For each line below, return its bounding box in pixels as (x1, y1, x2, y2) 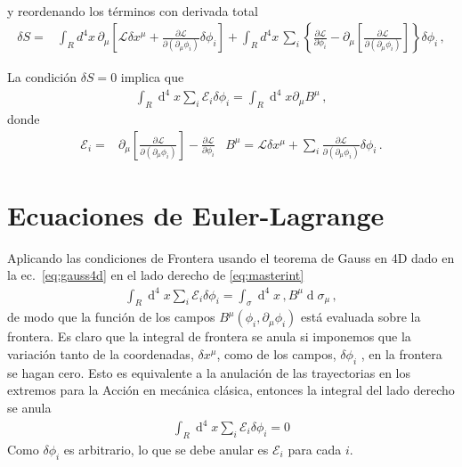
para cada (288, 439, 342, 458)
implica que (120, 68, 184, 86)
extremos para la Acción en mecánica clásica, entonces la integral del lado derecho (7, 381, 455, 399)
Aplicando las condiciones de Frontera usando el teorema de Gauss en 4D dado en (7, 248, 455, 266)
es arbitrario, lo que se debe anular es (63, 439, 269, 458)
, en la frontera (361, 344, 442, 363)
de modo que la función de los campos (7, 307, 215, 326)
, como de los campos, (216, 344, 336, 363)
